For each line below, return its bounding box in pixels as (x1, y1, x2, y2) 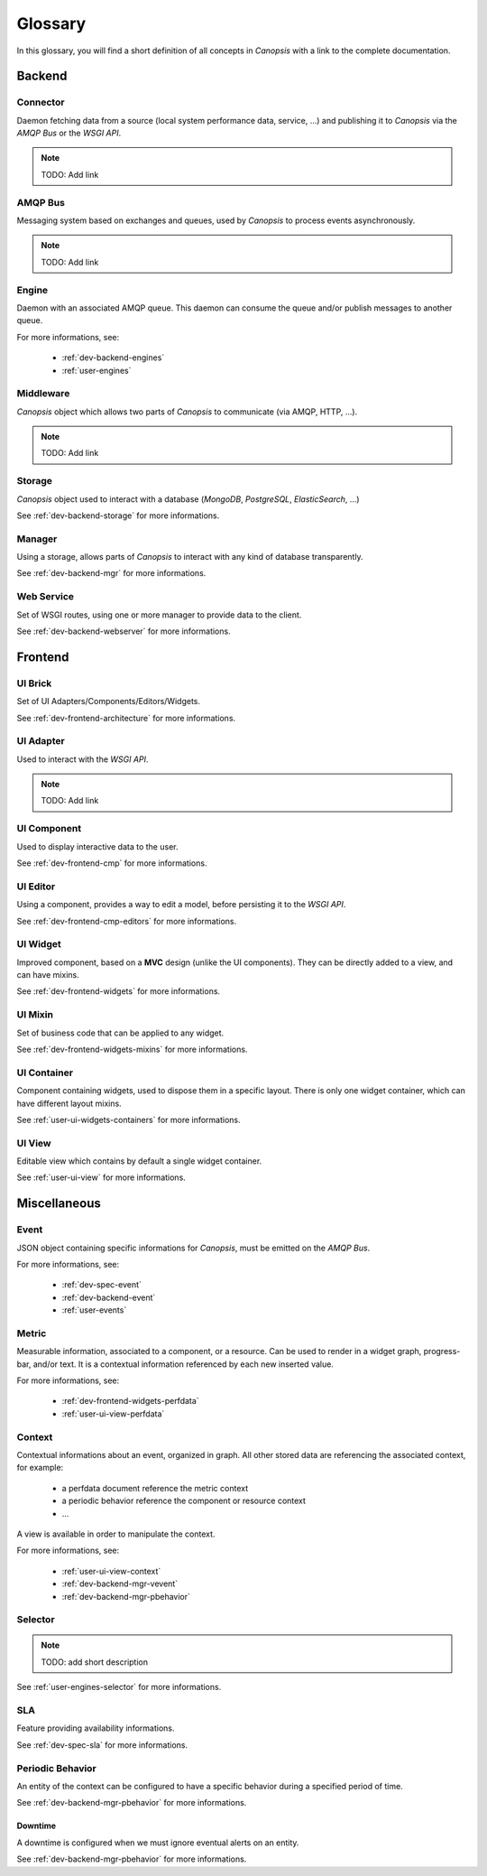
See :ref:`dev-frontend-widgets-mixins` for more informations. (16, 1044, 248, 1054)
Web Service (16, 590, 75, 603)
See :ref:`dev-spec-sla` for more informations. (16, 1739, 188, 1751)
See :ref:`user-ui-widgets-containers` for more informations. (16, 1114, 241, 1125)
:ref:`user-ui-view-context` (61, 1565, 161, 1576)
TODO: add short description (41, 1657, 149, 1667)
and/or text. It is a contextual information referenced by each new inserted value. (32, 1359, 334, 1370)
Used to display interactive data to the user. (16, 840, 179, 852)
